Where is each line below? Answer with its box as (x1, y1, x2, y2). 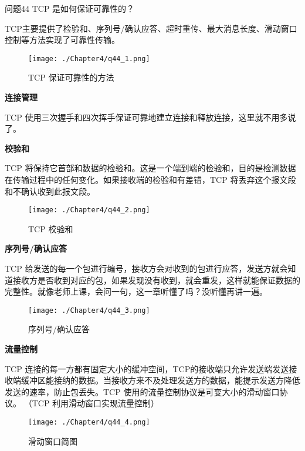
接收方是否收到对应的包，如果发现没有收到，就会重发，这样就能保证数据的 (12, 273, 300, 286)
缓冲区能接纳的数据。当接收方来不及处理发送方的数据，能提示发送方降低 (21, 374, 300, 386)
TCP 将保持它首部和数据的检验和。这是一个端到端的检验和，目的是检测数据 (5, 162, 296, 174)
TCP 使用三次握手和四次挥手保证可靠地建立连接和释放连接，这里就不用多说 (5, 111, 296, 123)
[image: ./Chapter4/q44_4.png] (28, 418, 150, 427)
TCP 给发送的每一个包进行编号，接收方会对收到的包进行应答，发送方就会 (5, 262, 288, 275)
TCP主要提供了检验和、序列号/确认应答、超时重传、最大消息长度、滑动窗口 (5, 22, 297, 34)
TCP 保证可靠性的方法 (28, 71, 114, 83)
